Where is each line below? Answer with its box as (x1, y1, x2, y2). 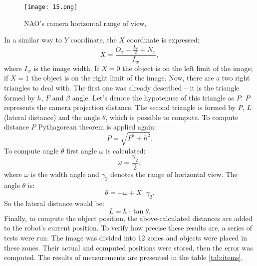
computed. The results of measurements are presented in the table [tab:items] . (4, 252, 243, 262)
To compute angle (4, 145, 59, 155)
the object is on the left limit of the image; (122, 62, 253, 73)
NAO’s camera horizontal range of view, (24, 17, 147, 28)
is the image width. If (33, 62, 99, 73)
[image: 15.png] (24, 3, 78, 10)
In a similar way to (4, 34, 62, 45)
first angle (66, 145, 97, 155)
